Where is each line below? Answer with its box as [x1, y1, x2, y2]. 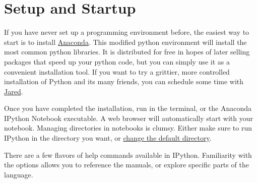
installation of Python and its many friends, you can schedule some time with [4, 76, 244, 87]
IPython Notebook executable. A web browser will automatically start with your [4, 112, 253, 123]
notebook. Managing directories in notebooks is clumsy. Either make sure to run [4, 123, 252, 133]
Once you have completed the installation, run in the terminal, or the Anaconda [4, 103, 251, 113]
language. [4, 169, 33, 179]
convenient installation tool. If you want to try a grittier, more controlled [4, 66, 230, 77]
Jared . [4, 86, 23, 96]
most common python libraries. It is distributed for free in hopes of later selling [4, 46, 250, 57]
